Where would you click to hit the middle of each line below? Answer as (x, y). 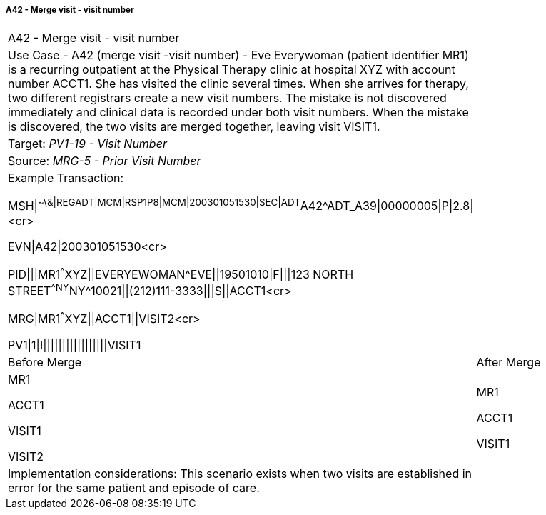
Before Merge (45, 362)
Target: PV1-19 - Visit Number (87, 144)
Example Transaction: (66, 178)
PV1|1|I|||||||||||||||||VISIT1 (75, 345)
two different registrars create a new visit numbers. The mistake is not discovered (227, 98)
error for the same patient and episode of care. (134, 487)
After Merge (509, 362)
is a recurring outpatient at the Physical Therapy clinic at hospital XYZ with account (232, 70)
